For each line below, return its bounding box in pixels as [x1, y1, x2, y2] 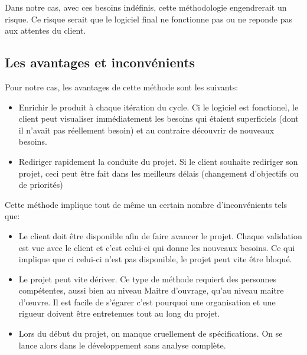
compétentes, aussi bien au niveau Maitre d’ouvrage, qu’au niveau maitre [18, 284, 284, 297]
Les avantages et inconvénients [5, 53, 195, 71]
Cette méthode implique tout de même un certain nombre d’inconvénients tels [5, 198, 288, 210]
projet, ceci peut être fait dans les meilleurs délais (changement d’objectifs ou [18, 167, 299, 179]
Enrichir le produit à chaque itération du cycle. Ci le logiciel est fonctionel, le [18, 100, 299, 113]
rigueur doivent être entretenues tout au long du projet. [18, 307, 220, 320]
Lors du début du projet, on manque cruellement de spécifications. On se [18, 327, 283, 340]
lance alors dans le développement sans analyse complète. [18, 338, 226, 351]
